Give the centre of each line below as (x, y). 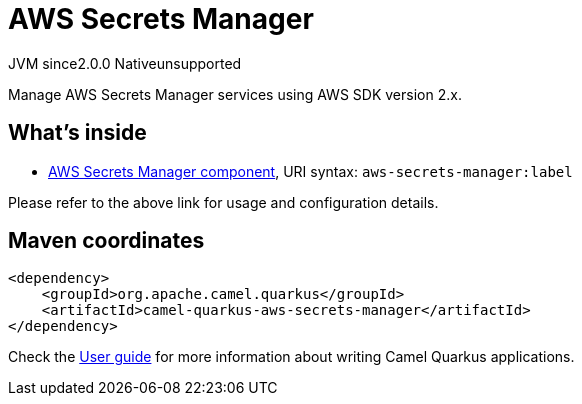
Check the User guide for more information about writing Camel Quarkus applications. (291, 357)
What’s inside (77, 133)
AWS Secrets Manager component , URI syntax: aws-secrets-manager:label (310, 171)
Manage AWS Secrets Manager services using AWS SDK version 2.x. (235, 94)
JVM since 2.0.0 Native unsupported (125, 63)
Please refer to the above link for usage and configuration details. (223, 202)
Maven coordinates (106, 241)
